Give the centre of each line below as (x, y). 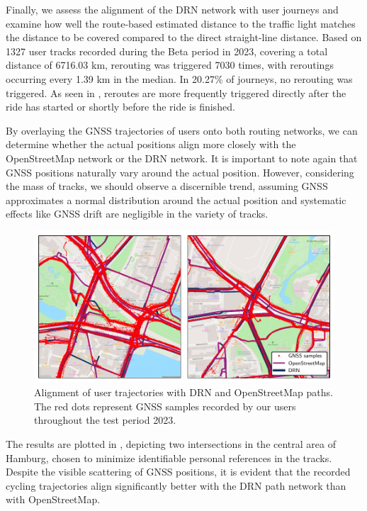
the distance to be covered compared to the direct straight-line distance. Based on (184, 37)
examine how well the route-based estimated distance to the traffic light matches (181, 23)
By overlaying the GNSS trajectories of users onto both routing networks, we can (182, 130)
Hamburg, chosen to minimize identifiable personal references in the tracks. (169, 457)
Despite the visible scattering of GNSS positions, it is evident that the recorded (178, 472)
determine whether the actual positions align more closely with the (151, 144)
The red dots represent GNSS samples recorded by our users (165, 406)
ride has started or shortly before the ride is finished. (120, 107)
